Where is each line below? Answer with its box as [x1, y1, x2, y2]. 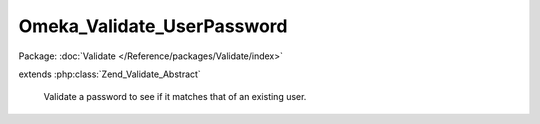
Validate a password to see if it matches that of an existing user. [43, 91, 307, 103]
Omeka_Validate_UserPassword [18, 15, 288, 37]
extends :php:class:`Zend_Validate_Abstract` [18, 68, 202, 80]
